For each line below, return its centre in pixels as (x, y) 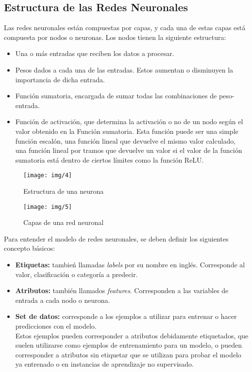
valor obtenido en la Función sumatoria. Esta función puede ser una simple (127, 131)
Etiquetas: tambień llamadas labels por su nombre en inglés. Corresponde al (130, 265)
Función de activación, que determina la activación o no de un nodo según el (129, 121)
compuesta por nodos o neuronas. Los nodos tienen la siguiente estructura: (115, 37)
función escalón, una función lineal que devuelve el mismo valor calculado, (126, 140)
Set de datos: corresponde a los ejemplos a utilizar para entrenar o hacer (126, 316)
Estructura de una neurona (64, 191)
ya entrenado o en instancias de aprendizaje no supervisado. (104, 364)
